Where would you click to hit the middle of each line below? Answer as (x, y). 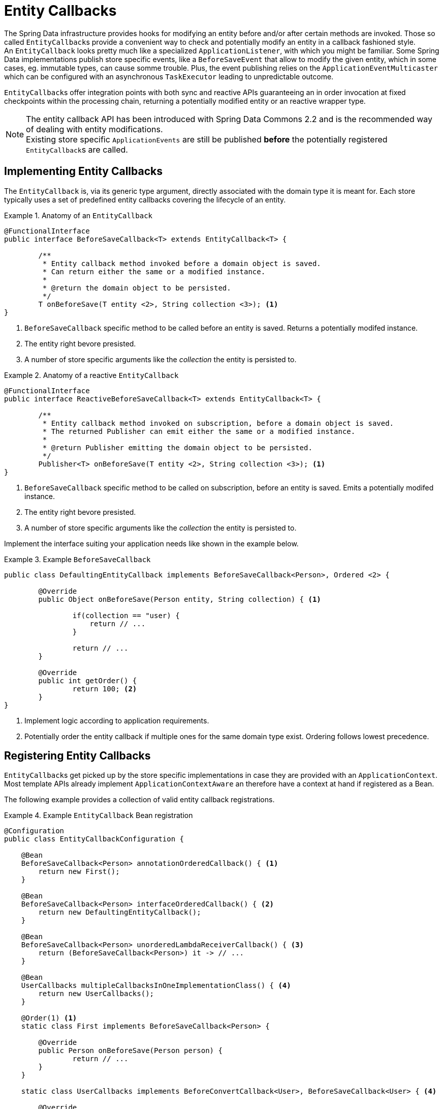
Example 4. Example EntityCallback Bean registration (99, 815)
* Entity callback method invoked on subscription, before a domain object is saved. (218, 423)
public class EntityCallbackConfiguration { (94, 839)
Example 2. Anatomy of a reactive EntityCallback (91, 375)
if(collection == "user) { (126, 615)
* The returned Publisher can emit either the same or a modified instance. (199, 431)
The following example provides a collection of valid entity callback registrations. (139, 800)
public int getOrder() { (88, 680)
